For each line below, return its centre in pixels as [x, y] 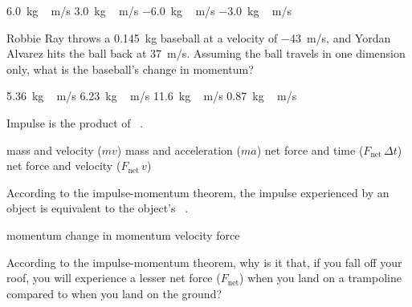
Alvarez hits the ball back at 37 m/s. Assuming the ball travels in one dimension [206, 53]
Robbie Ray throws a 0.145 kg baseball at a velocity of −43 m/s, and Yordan [199, 37]
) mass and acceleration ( [179, 149]
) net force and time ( [310, 149]
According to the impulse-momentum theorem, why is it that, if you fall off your [204, 262]
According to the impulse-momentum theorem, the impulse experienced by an [198, 192]
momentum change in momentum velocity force [123, 234]
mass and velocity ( [54, 149]
